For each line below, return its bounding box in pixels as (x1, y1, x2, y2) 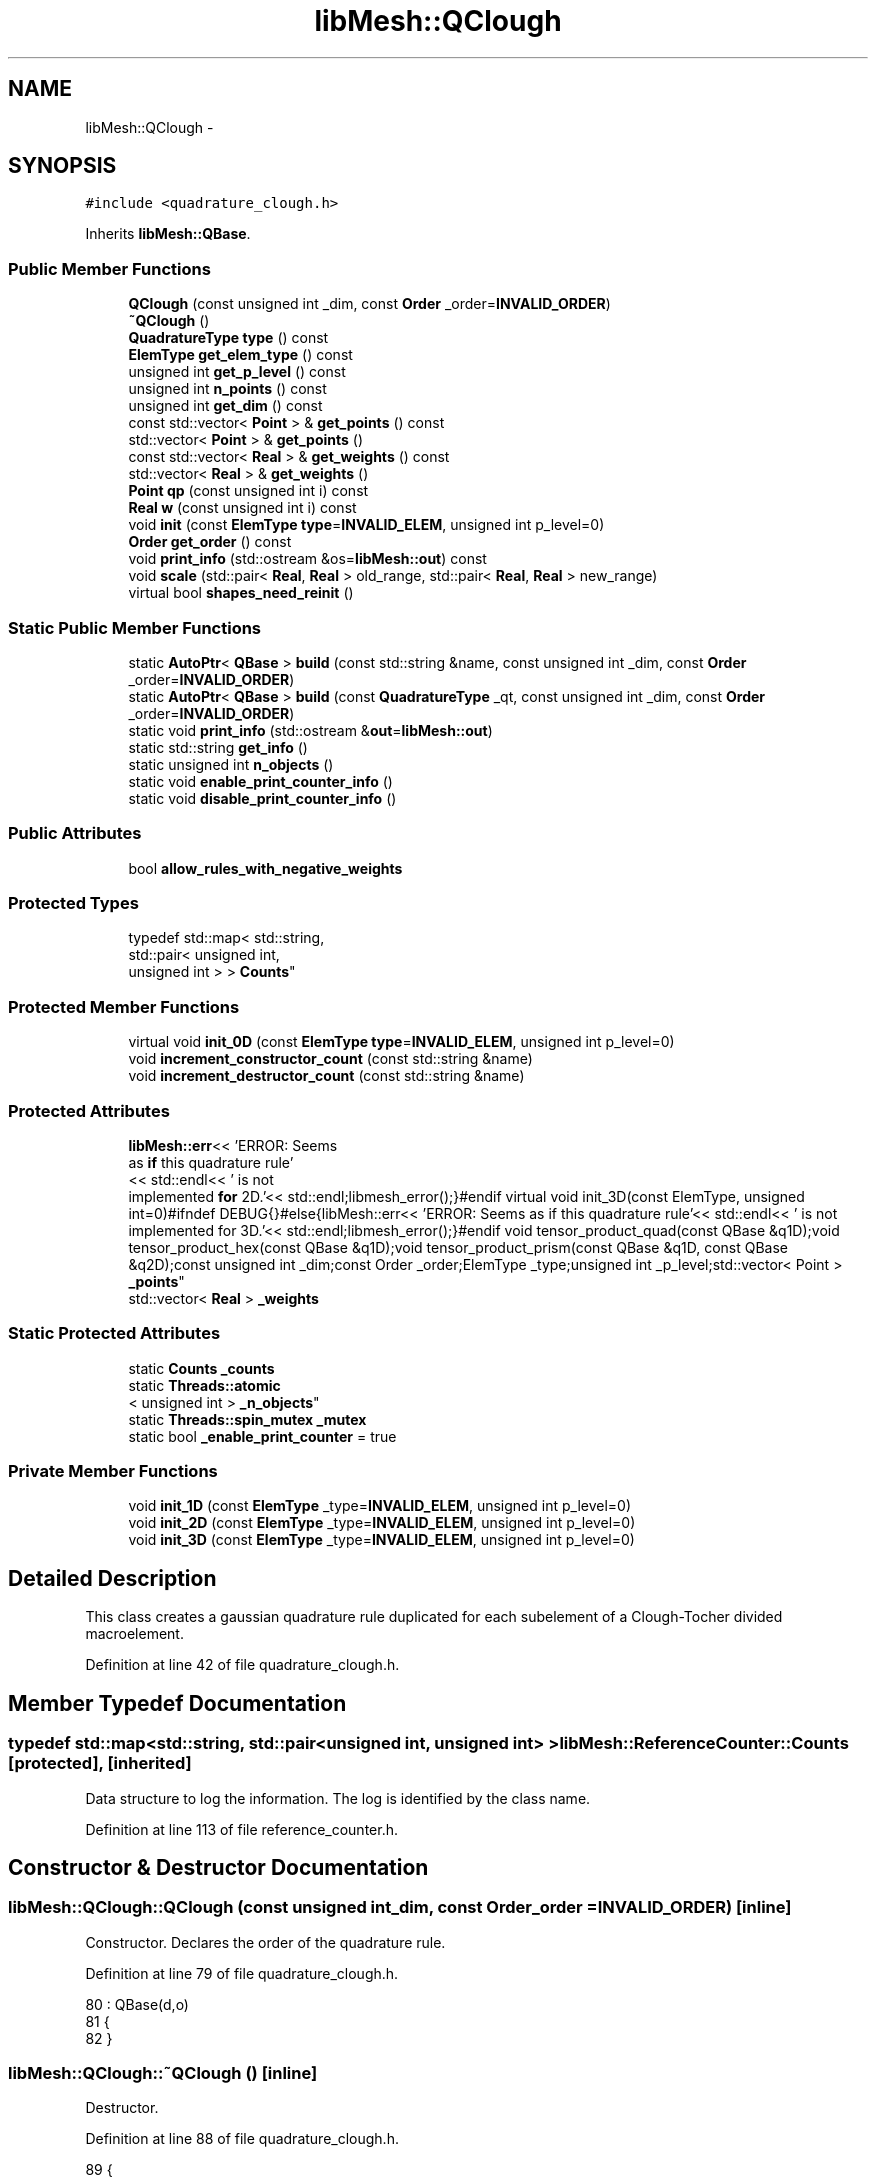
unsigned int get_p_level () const (128, 363, 346, 381)
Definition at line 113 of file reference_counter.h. (85, 1820, 398, 1838)
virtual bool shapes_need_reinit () (128, 584, 354, 602)
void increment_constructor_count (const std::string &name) (128, 1050, 533, 1068)
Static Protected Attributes (8, 1323, 221, 1344)
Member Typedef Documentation (8, 1690, 347, 1716)
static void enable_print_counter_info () (128, 772, 393, 790)
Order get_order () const (128, 533, 292, 551)
